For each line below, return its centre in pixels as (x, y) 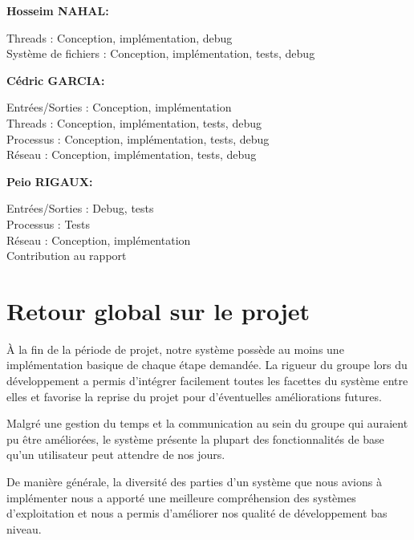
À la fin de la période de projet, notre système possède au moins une (175, 349)
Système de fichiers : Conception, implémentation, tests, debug (161, 53)
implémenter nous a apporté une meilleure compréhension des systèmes (181, 497)
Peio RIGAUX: (50, 181)
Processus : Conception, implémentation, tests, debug (138, 138)
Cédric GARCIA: (56, 80)
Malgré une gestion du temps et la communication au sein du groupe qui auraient (207, 423)
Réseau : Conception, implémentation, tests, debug (132, 154)
